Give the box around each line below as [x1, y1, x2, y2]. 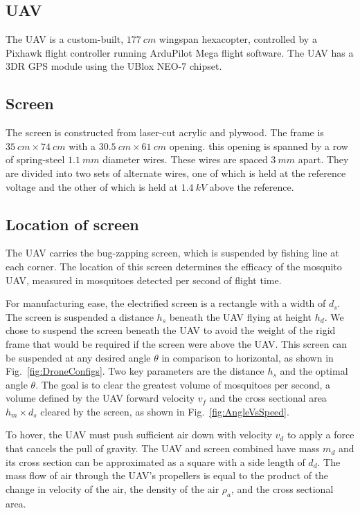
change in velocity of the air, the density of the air [6, 481, 219, 496]
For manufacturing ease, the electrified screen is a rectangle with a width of [6, 296, 326, 310]
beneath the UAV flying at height [169, 309, 312, 324]
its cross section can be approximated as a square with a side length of [6, 454, 305, 469]
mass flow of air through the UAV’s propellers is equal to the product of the [6, 468, 329, 483]
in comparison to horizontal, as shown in [161, 350, 334, 364]
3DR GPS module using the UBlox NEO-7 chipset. [6, 59, 222, 73]
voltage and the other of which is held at [6, 179, 179, 194]
